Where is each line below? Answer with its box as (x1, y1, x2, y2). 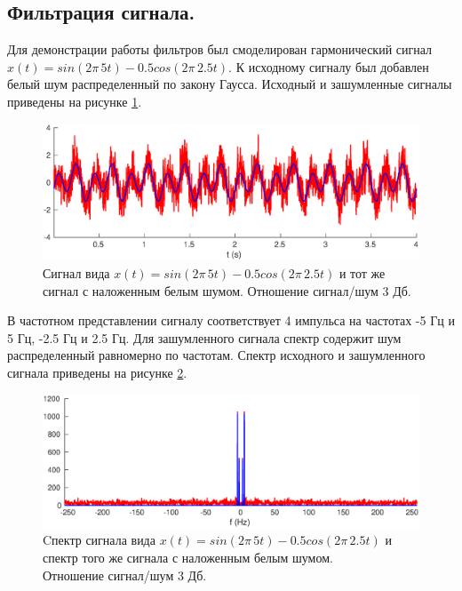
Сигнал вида (43, 264, 110, 283)
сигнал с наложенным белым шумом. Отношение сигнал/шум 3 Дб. (43, 281, 411, 299)
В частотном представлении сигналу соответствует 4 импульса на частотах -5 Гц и (7, 311, 455, 330)
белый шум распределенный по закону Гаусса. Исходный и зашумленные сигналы (7, 75, 452, 93)
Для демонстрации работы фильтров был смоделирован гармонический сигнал (7, 40, 433, 59)
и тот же (339, 264, 386, 283)
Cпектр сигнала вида (43, 531, 155, 549)
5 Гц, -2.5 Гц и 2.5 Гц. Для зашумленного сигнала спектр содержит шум (7, 328, 402, 347)
